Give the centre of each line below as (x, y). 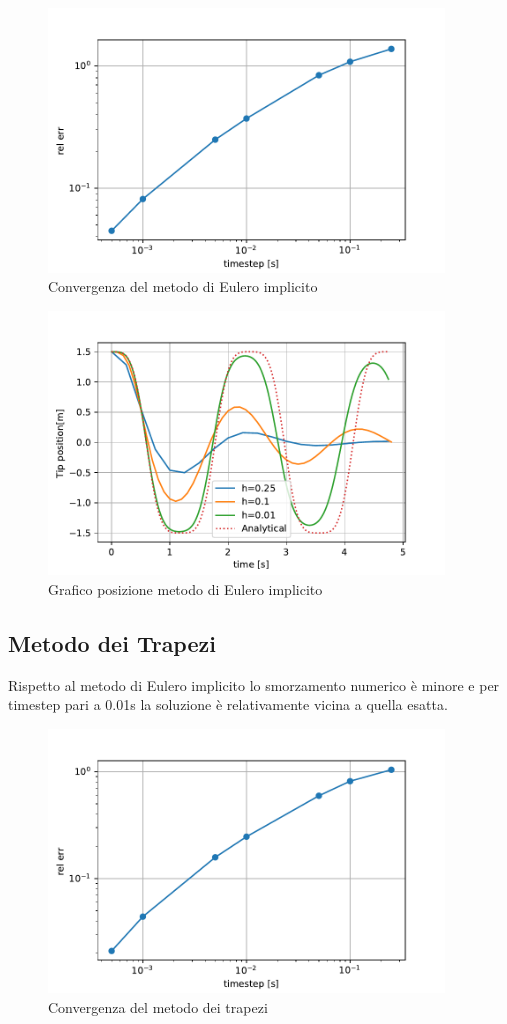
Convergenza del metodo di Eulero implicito (183, 286)
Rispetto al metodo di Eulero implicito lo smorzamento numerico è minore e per (254, 684)
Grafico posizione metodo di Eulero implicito (185, 588)
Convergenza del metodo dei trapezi (158, 1007)
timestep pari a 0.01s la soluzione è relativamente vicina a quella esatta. (228, 704)
